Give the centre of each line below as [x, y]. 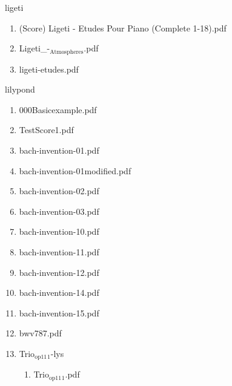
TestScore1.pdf [46, 130]
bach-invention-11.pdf [59, 251]
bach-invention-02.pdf [59, 191]
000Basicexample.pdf [58, 109]
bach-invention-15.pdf [59, 312]
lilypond [20, 89]
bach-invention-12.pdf [59, 272]
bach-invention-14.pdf [59, 293]
